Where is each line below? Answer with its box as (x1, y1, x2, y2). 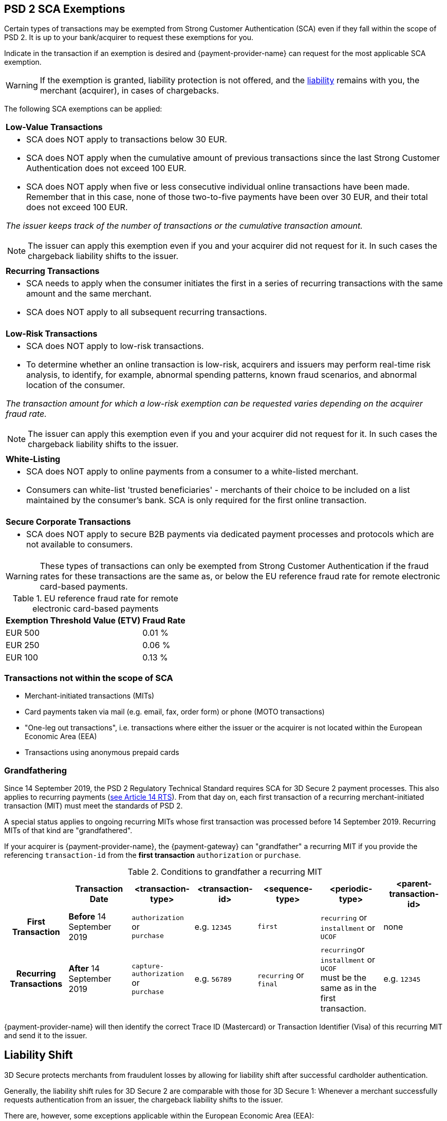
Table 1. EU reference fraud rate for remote (12, 593, 178, 604)
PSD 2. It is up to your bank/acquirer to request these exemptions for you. (4, 33, 254, 42)
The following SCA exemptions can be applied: (4, 104, 162, 114)
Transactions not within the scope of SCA (4, 672, 173, 683)
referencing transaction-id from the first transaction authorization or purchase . (4, 850, 301, 859)
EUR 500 (6, 628, 40, 638)
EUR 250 (6, 640, 40, 651)
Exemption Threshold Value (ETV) (6, 615, 141, 626)
